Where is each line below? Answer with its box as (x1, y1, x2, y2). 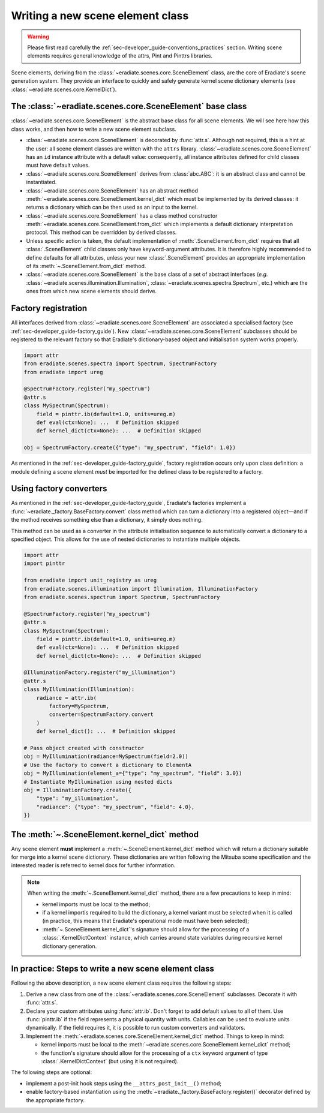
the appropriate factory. (26, 1096, 85, 1103)
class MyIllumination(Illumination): (23, 686, 135, 693)
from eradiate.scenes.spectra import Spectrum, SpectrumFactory (23, 360, 217, 367)
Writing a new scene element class (11, 9, 189, 22)
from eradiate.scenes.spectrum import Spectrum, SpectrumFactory (23, 594, 220, 600)
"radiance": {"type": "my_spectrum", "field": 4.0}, (36, 804, 195, 810)
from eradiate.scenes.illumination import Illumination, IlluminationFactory (23, 585, 258, 592)
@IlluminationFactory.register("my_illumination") (23, 669, 176, 676)
